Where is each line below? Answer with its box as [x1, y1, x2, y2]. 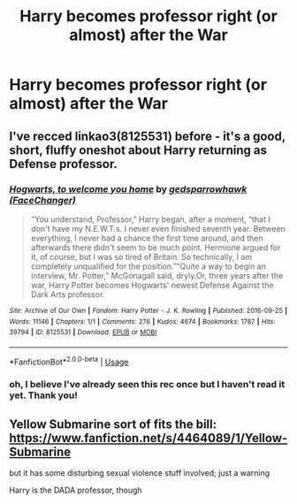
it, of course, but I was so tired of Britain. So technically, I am [30, 251, 253, 262]
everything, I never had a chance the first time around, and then [30, 233, 263, 243]
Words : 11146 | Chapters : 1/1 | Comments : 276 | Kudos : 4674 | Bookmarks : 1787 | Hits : [9, 317, 276, 326]
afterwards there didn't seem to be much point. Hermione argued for [30, 241, 281, 253]
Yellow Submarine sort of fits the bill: [9, 416, 217, 431]
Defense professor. [9, 157, 118, 172]
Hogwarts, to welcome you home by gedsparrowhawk [9, 183, 247, 195]
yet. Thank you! [9, 389, 78, 401]
